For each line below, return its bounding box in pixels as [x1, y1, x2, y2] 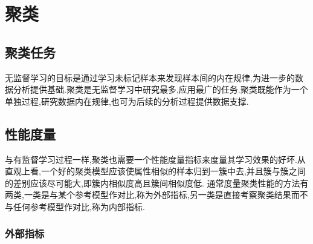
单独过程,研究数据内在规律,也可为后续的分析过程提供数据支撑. [5, 94, 249, 107]
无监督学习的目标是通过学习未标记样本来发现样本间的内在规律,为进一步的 [5, 71, 295, 84]
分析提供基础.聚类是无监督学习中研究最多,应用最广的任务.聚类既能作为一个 [13, 83, 308, 96]
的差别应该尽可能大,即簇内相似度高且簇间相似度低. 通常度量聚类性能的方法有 [5, 176, 309, 189]
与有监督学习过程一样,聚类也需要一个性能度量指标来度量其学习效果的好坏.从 [5, 153, 306, 165]
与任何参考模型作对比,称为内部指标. [5, 200, 145, 213]
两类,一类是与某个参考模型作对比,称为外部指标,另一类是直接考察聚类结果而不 [5, 188, 308, 201]
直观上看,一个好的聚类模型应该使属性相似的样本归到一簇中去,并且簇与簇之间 [5, 165, 306, 177]
